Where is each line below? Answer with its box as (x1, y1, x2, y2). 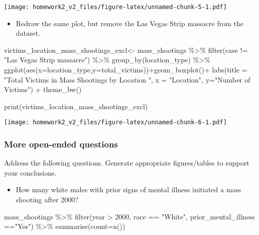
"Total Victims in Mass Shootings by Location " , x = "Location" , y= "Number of (4, 74, 250, 85)
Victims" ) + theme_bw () (4, 84, 82, 95)
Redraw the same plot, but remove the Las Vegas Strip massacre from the (16, 18, 243, 28)
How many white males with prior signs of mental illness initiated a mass (16, 184, 241, 195)
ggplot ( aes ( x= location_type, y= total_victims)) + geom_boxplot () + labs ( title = (4, 64, 247, 75)
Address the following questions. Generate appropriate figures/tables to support (4, 158, 249, 168)
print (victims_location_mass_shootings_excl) (4, 101, 148, 111)
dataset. (16, 28, 41, 38)
